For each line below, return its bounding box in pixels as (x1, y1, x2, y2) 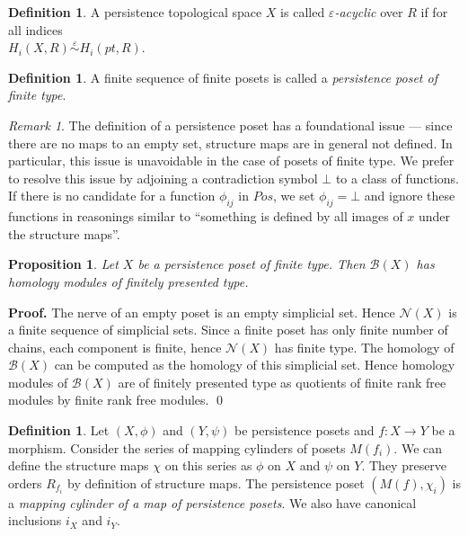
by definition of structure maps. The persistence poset (67, 473, 365, 492)
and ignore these (364, 186, 455, 205)
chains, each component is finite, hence (8, 337, 222, 356)
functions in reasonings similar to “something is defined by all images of (8, 207, 403, 226)
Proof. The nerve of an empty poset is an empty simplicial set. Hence (8, 302, 395, 321)
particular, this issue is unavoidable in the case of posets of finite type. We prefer (8, 151, 455, 170)
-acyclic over (334, 3, 403, 21)
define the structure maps (8, 456, 149, 475)
